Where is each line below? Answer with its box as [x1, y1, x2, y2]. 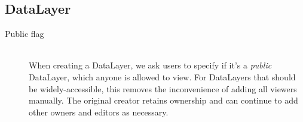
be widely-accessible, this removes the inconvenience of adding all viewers [29, 82, 297, 95]
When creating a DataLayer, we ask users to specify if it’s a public [29, 59, 272, 71]
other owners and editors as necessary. [29, 105, 169, 118]
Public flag [5, 27, 44, 40]
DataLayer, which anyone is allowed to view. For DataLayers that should [29, 70, 296, 83]
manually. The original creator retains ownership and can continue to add [29, 94, 298, 107]
